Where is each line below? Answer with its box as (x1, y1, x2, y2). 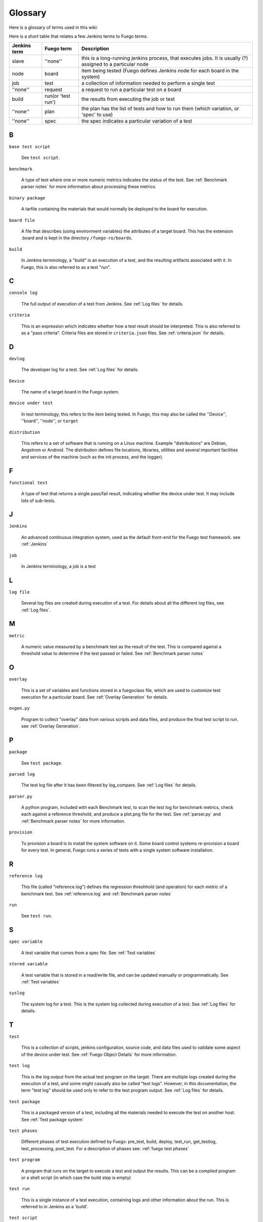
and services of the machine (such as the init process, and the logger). (21, 454, 163, 459)
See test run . (21, 913, 52, 919)
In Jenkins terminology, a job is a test (21, 563, 96, 569)
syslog (9, 990, 25, 996)
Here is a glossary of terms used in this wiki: (9, 24, 98, 30)
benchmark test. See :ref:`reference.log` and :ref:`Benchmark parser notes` (21, 891, 172, 896)
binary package (9, 195, 46, 200)
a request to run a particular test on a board (81, 86, 182, 93)
